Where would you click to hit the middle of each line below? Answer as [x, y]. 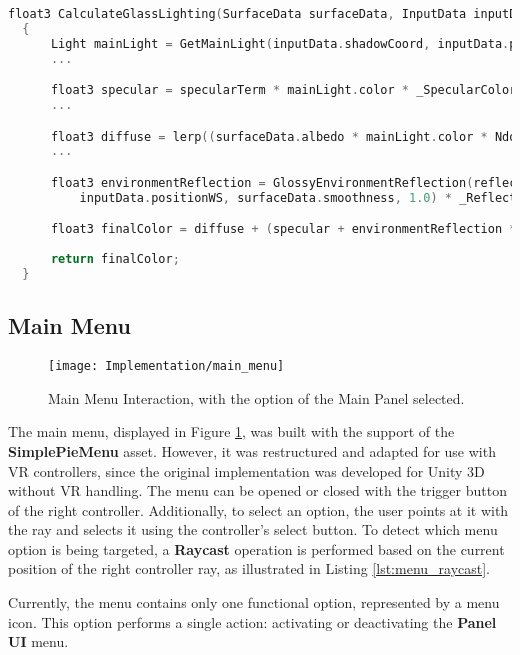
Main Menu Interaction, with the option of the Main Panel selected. [256, 397]
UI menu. [38, 641]
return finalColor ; [115, 259]
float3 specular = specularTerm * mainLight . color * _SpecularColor [283, 90]
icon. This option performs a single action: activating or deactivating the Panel [252, 621]
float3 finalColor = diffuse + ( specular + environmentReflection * [283, 229]
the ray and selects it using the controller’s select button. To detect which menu [253, 529]
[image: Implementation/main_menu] [166, 366]
